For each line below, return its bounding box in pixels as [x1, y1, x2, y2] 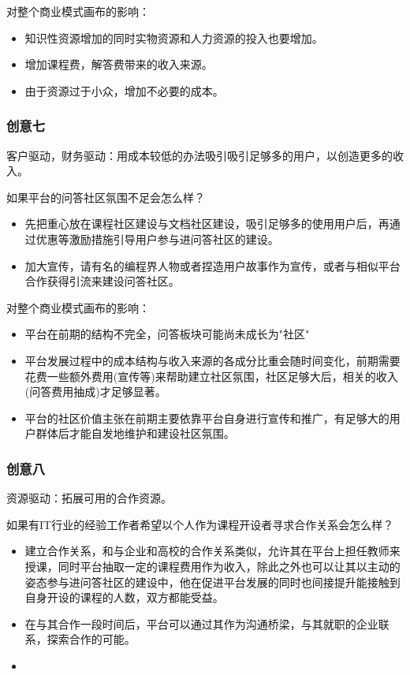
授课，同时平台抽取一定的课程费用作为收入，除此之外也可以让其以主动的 [24, 558, 401, 574]
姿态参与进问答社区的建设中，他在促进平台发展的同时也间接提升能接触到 [24, 573, 401, 590]
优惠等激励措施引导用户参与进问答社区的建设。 [35, 230, 279, 247]
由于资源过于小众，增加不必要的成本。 [24, 82, 224, 99]
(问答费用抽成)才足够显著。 [24, 383, 166, 400]
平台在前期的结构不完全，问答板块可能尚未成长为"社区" [24, 326, 310, 342]
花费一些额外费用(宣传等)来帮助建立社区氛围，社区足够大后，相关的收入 [24, 367, 398, 384]
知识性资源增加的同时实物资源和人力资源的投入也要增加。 [24, 29, 323, 46]
